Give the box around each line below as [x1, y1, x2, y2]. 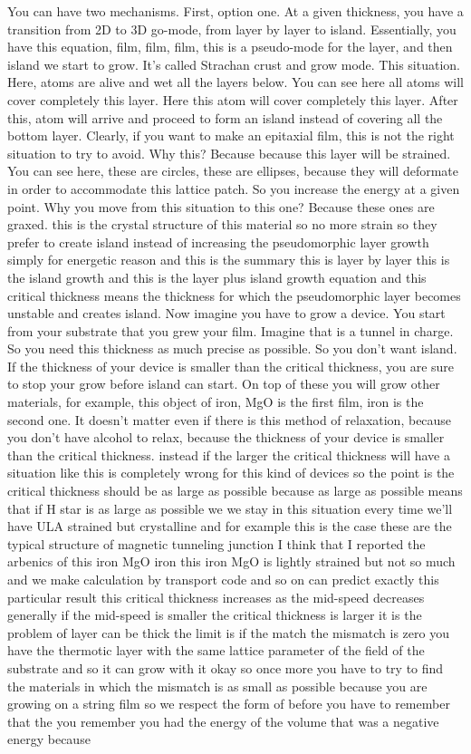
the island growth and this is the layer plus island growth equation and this [7, 267, 427, 286]
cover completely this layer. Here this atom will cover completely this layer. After [7, 90, 458, 109]
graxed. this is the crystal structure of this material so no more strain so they [7, 215, 437, 234]
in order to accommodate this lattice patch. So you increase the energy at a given [7, 179, 460, 198]
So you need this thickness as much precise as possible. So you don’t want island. [7, 339, 457, 358]
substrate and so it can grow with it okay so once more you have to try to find [7, 658, 444, 677]
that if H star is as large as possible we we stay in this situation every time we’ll [7, 498, 453, 517]
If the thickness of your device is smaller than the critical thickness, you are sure [7, 356, 455, 375]
